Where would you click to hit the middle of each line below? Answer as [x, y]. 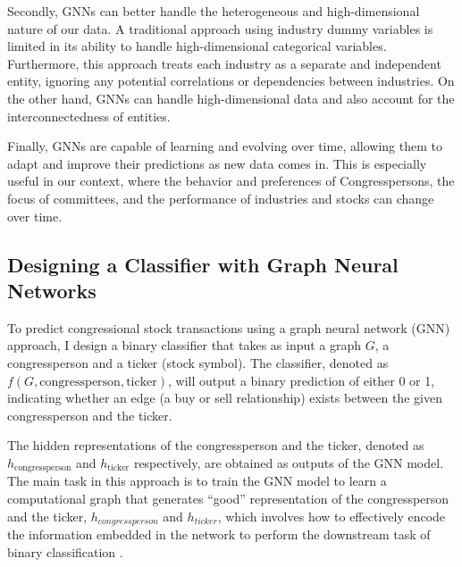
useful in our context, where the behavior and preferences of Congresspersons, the [231, 181]
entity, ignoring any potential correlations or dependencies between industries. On [231, 81]
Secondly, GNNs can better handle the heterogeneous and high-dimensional [214, 11]
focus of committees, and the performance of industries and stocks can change [221, 198]
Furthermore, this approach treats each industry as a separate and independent [224, 63]
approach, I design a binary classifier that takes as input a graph [185, 345]
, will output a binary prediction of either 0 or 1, [302, 380]
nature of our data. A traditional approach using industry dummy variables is [220, 28]
